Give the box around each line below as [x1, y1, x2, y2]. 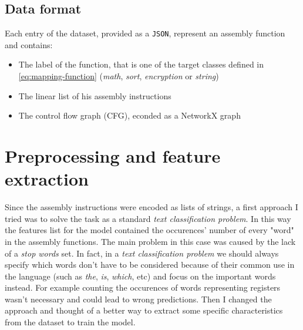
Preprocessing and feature [5, 144, 221, 168]
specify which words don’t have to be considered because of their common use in [5, 258, 295, 271]
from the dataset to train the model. [5, 316, 136, 328]
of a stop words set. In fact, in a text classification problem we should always [5, 247, 279, 259]
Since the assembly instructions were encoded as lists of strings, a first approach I [5, 201, 298, 213]
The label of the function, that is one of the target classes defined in [18, 58, 264, 70]
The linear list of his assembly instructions [18, 89, 171, 102]
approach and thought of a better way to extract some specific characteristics [5, 304, 283, 316]
